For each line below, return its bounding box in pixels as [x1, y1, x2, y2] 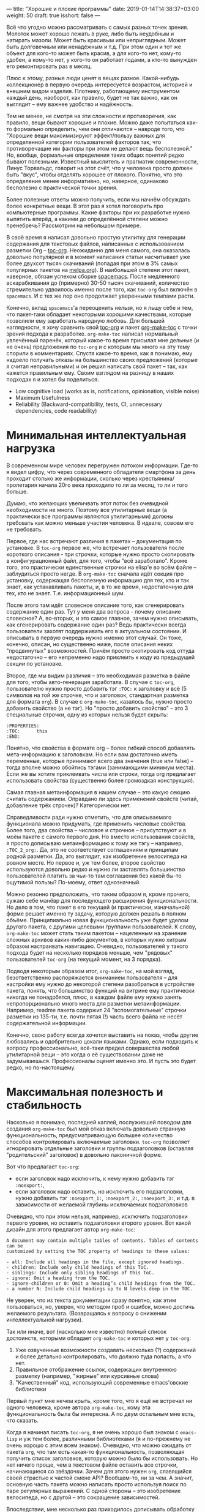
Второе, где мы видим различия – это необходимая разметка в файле [6, 672, 191, 679]
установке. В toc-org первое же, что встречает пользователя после [6, 544, 185, 551]
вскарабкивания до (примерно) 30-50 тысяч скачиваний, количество [6, 279, 190, 287]
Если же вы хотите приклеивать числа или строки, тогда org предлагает [6, 770, 196, 777]
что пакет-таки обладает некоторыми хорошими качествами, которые [6, 310, 192, 318]
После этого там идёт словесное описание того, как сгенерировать [6, 601, 185, 609]
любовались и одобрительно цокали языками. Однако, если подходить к [6, 1037, 198, 1045]
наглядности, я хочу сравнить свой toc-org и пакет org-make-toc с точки [6, 324, 198, 331]
